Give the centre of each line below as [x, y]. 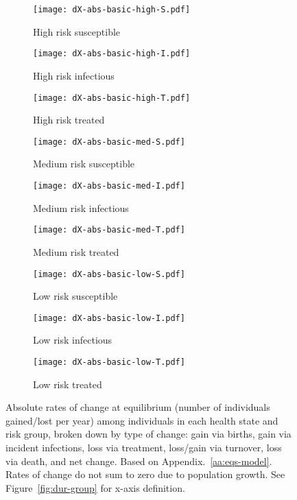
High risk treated [69, 120]
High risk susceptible [77, 31]
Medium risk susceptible [84, 164]
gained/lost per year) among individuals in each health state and [142, 420]
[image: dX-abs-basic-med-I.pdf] [109, 186]
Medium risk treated [76, 251]
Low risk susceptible [75, 296]
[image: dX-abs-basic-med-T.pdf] [109, 230]
